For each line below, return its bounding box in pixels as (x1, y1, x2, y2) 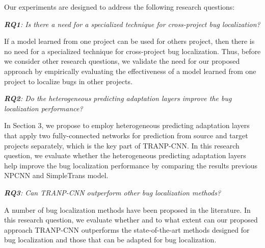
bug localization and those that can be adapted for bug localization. (4, 234, 217, 245)
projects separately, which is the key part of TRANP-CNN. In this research (4, 140, 240, 151)
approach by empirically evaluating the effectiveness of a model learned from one (4, 65, 256, 76)
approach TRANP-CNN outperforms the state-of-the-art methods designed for (4, 224, 250, 235)
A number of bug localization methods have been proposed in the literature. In (4, 204, 251, 215)
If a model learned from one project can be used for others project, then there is (4, 36, 255, 46)
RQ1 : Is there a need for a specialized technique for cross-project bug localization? (4, 18, 260, 29)
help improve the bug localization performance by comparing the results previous (4, 160, 258, 170)
